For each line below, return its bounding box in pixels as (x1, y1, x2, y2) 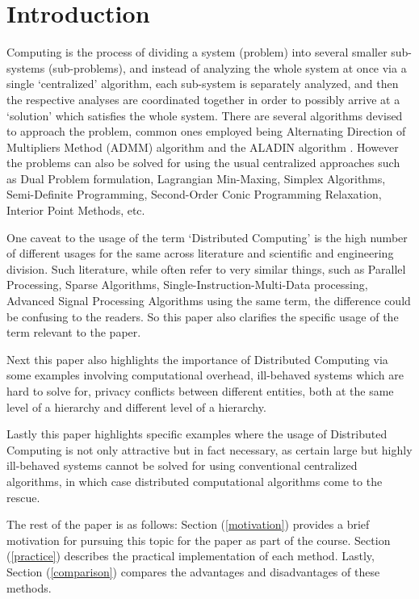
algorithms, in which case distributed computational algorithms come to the (6, 472, 383, 489)
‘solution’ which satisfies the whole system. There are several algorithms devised (6, 107, 403, 124)
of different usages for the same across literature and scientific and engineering (6, 245, 394, 262)
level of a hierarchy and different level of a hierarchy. (6, 398, 266, 415)
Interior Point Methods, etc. (6, 202, 145, 219)
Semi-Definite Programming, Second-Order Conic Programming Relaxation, (6, 186, 382, 203)
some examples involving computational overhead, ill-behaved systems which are (6, 367, 404, 383)
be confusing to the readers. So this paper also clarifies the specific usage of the (6, 308, 399, 325)
